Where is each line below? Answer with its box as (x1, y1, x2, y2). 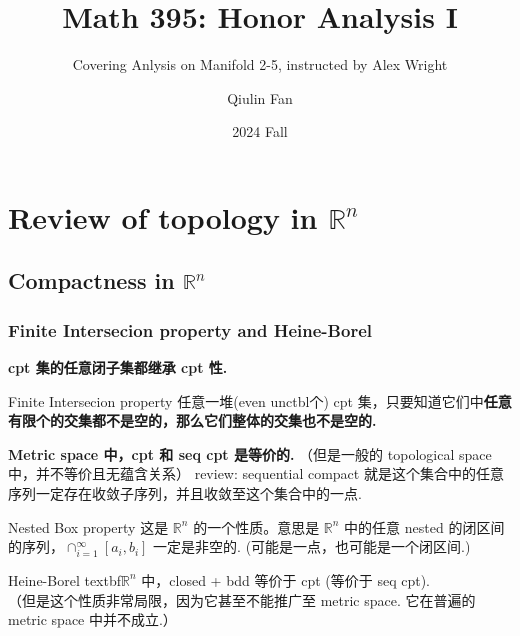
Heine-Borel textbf (8, 569, 122, 590)
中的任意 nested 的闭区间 (344, 516, 505, 537)
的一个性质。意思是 (193, 516, 320, 537)
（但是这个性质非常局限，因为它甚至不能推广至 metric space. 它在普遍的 (8, 589, 476, 610)
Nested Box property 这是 (8, 516, 169, 537)
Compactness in (8, 265, 175, 296)
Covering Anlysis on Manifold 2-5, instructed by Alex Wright (72, 54, 448, 75)
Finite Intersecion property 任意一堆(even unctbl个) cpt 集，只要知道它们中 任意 (8, 390, 512, 411)
